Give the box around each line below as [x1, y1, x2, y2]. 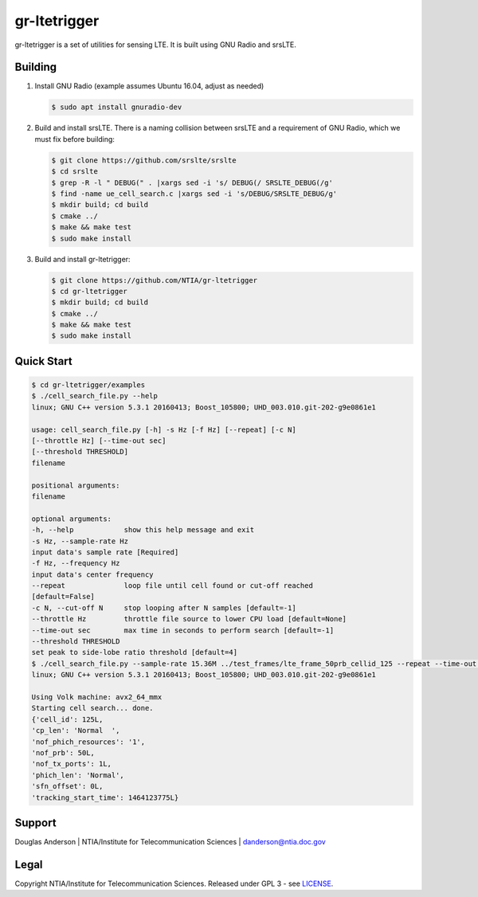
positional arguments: [31, 480, 120, 490]
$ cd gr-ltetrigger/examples [31, 381, 146, 390]
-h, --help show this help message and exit [31, 526, 255, 535]
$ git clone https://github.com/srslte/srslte [51, 155, 237, 165]
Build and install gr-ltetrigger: [34, 254, 131, 264]
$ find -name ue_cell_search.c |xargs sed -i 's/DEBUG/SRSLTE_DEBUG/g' [51, 189, 338, 198]
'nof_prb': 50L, [31, 748, 96, 757]
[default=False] [31, 592, 96, 601]
